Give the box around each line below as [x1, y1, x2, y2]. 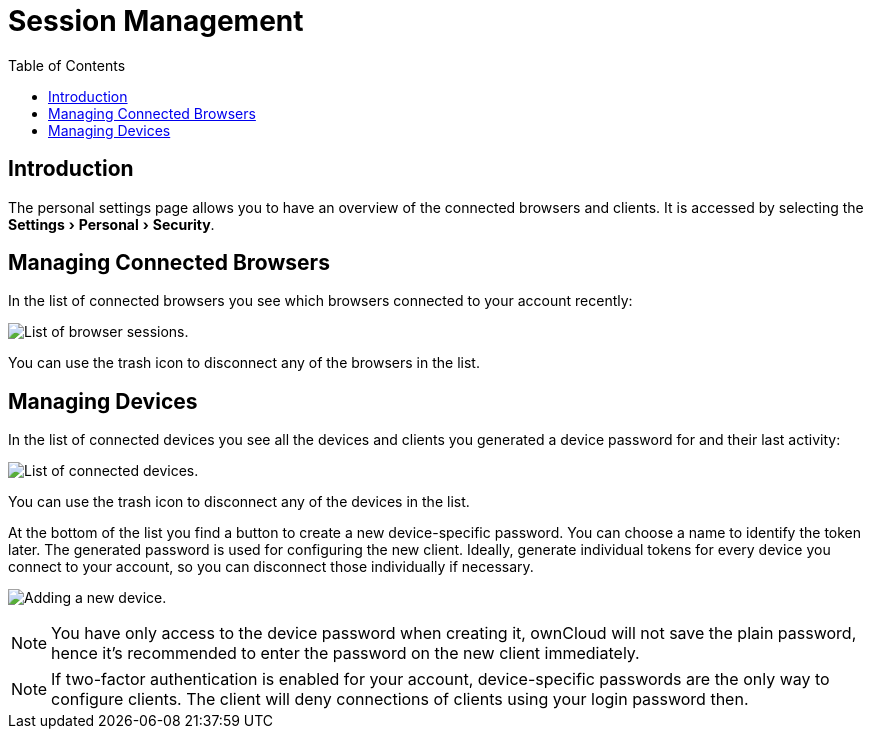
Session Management [8, 4, 304, 38]
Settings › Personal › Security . [8, 215, 215, 233]
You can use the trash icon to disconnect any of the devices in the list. [8, 493, 470, 511]
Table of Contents [8, 56, 126, 74]
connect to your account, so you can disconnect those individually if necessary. [8, 558, 534, 576]
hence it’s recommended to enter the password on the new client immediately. [51, 643, 640, 664]
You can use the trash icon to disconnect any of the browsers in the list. [8, 354, 480, 372]
